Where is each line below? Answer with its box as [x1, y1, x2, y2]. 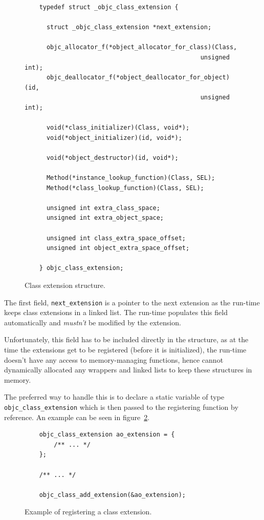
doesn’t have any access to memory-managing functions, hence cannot [4, 354, 224, 365]
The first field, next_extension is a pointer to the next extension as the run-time [4, 297, 260, 307]
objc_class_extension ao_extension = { [39, 431, 175, 439]
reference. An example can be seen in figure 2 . [4, 411, 150, 422]
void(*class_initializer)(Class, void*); [46, 124, 190, 132]
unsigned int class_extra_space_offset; [46, 234, 186, 242]
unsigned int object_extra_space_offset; [46, 244, 190, 252]
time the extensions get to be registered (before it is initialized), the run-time [4, 344, 247, 355]
